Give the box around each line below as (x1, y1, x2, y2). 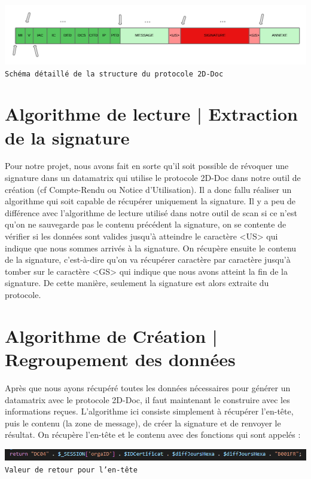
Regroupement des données (5, 346, 236, 371)
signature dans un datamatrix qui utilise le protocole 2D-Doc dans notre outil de (5, 171, 301, 184)
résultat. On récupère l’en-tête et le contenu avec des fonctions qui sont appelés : (5, 428, 301, 441)
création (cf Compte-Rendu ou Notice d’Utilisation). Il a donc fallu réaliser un (5, 183, 292, 195)
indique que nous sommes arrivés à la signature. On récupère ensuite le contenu (5, 241, 297, 254)
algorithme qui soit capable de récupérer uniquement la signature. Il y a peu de (5, 195, 296, 207)
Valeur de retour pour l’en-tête (5, 466, 138, 475)
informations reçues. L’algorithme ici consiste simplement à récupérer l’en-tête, (5, 405, 294, 417)
